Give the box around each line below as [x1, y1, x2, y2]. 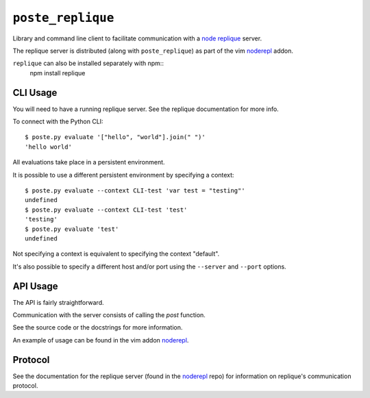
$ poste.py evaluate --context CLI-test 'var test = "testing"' [25, 186, 246, 195]
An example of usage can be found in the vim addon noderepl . [12, 336, 189, 344]
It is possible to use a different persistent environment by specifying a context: [12, 171, 234, 179]
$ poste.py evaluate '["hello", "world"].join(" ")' [25, 134, 206, 141]
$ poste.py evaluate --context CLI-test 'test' [25, 206, 188, 214]
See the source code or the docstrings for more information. [12, 323, 183, 332]
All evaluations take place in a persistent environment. [12, 158, 165, 166]
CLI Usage [12, 86, 58, 99]
